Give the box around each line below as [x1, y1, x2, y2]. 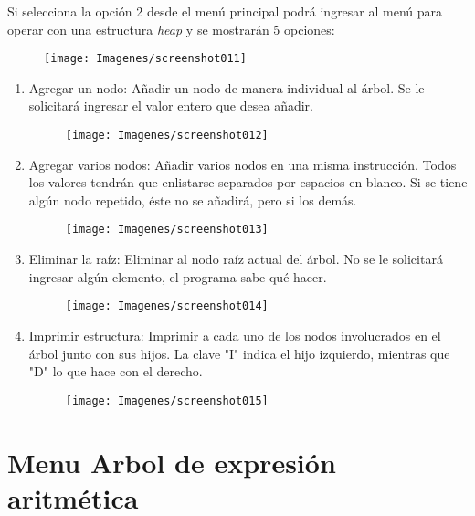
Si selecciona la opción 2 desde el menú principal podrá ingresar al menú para [7, 2, 443, 20]
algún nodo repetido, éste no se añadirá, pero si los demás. [28, 190, 357, 209]
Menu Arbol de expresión [7, 443, 336, 480]
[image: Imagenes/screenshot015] [65, 394, 269, 407]
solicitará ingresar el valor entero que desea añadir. [28, 96, 313, 115]
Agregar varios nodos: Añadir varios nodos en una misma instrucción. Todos [28, 154, 457, 174]
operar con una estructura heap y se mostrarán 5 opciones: [7, 19, 335, 38]
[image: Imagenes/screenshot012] [65, 129, 269, 142]
